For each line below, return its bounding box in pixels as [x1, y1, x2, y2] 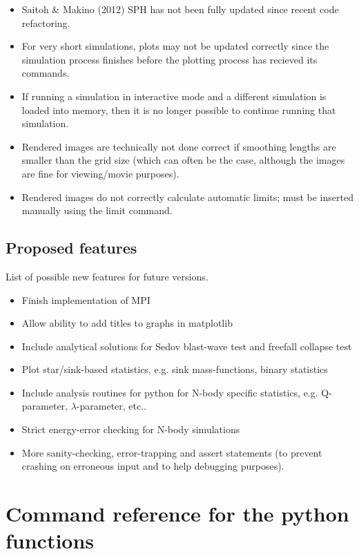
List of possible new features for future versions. [6, 269, 208, 283]
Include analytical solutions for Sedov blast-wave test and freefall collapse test [21, 338, 352, 353]
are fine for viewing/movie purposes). [21, 166, 179, 180]
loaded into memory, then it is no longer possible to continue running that [21, 102, 336, 117]
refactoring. [21, 15, 70, 30]
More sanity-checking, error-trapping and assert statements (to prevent [21, 445, 322, 459]
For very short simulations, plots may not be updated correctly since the [21, 39, 329, 53]
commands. [21, 66, 70, 80]
